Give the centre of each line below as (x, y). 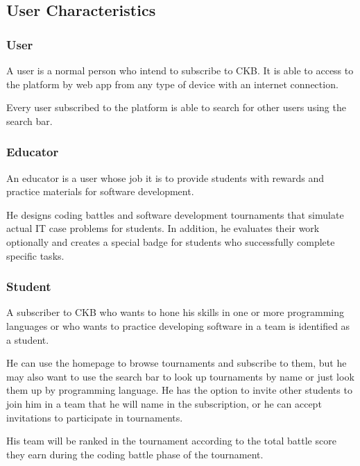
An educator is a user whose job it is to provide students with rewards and (165, 177)
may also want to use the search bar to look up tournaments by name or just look (180, 376)
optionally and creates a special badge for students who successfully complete (171, 241)
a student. (28, 339)
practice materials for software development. (100, 191)
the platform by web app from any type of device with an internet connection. (172, 84)
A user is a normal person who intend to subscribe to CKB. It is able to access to (180, 70)
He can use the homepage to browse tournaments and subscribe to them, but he (177, 363)
